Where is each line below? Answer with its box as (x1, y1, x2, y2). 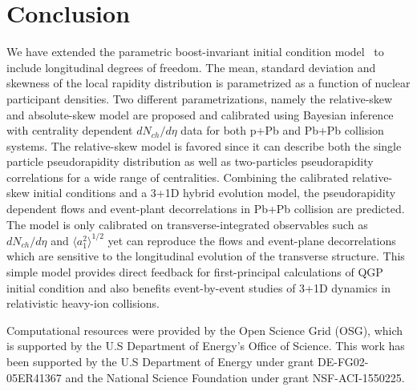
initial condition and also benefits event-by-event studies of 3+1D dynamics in (6, 279, 391, 296)
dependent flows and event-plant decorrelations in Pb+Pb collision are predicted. (6, 200, 405, 217)
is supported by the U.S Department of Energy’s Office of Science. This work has (6, 337, 405, 354)
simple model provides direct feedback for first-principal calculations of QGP (6, 263, 383, 280)
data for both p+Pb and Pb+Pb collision (180, 122, 384, 139)
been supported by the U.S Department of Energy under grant (6, 353, 314, 369)
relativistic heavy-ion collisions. (6, 295, 160, 312)
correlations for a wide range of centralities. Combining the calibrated (6, 168, 349, 185)
